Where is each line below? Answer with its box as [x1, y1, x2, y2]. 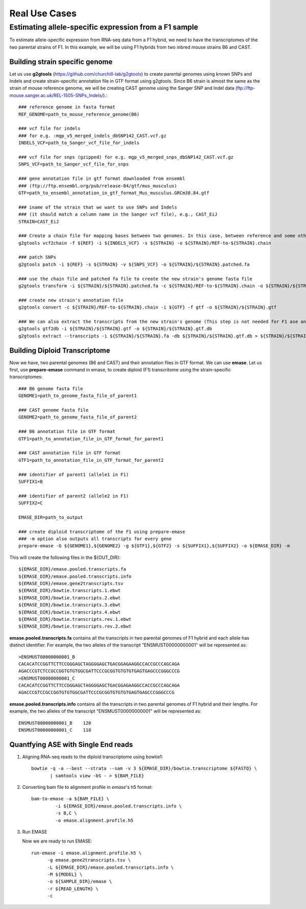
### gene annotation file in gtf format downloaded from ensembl [18, 176, 186, 181]
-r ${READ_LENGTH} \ [47, 885, 99, 892]
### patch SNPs [18, 254, 57, 260]
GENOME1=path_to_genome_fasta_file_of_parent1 [18, 393, 137, 399]
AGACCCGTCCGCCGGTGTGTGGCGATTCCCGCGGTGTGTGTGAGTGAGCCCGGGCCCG [18, 690, 174, 695]
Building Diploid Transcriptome [9, 346, 111, 355]
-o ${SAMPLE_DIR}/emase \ [47, 879, 112, 884]
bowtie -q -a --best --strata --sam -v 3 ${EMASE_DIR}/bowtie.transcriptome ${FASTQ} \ [31, 765, 258, 772]
